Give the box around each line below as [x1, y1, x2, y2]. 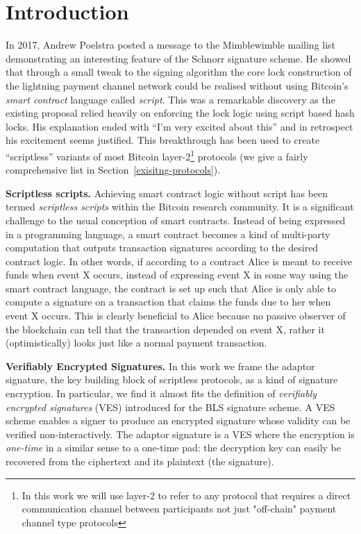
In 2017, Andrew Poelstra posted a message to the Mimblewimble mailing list [6, 37, 336, 52]
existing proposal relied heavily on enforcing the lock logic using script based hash [6, 106, 355, 120]
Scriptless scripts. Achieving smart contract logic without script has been [6, 185, 328, 200]
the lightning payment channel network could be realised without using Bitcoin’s [6, 78, 349, 92]
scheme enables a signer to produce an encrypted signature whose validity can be [6, 413, 351, 428]
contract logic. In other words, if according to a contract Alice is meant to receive [6, 253, 353, 268]
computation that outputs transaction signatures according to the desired [6, 240, 319, 255]
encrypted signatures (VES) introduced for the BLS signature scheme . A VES [6, 399, 335, 414]
